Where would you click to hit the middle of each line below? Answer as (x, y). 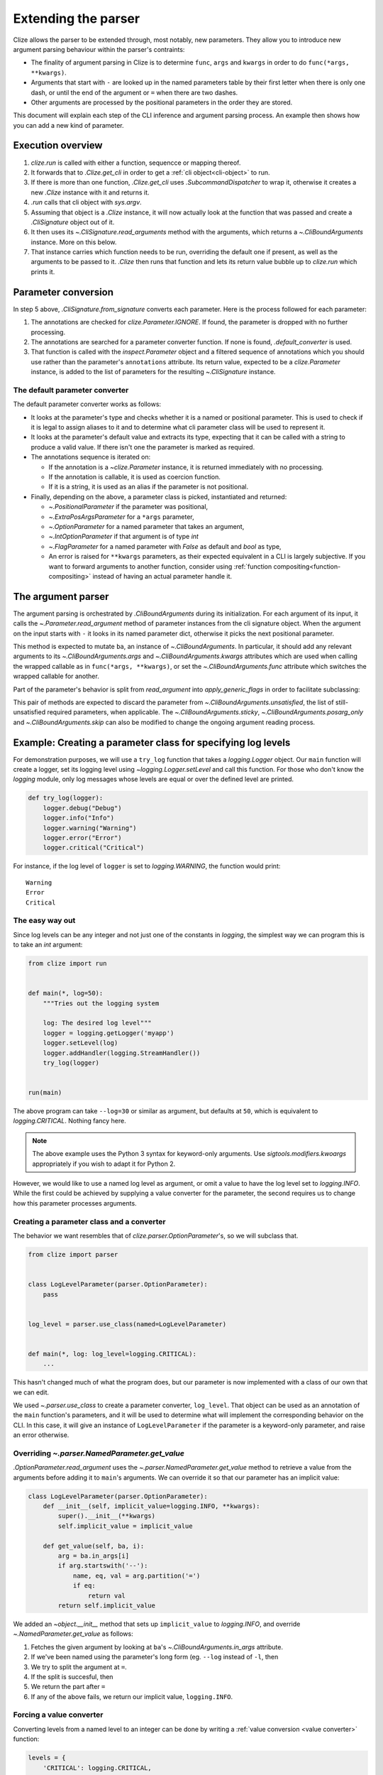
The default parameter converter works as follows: (87, 404)
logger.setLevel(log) (81, 1043)
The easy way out (44, 921)
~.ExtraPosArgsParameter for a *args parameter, (121, 517)
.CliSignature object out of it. (73, 222)
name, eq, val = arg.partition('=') (137, 1575)
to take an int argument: (48, 945)
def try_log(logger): (66, 798)
